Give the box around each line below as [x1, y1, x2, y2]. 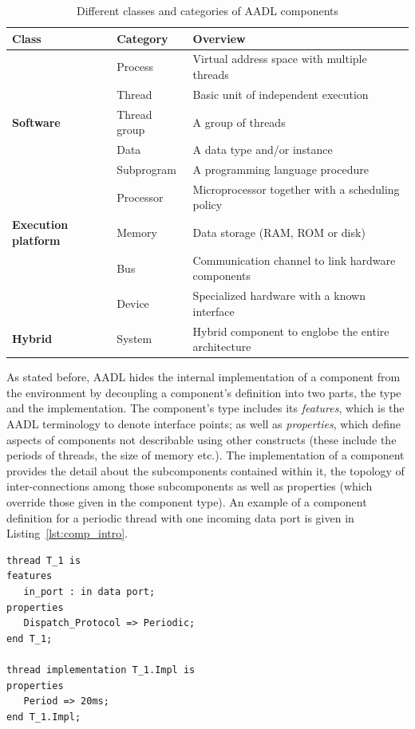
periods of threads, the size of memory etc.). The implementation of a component [6, 447, 405, 463]
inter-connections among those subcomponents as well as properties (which [6, 478, 373, 495]
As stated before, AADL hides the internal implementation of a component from [6, 368, 401, 385]
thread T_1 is [6, 554, 81, 566]
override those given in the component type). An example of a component [6, 494, 367, 510]
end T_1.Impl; [6, 711, 81, 723]
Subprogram [117, 161, 176, 177]
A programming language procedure [192, 161, 369, 177]
